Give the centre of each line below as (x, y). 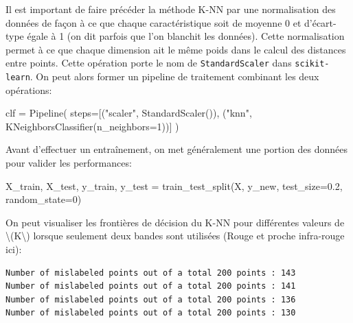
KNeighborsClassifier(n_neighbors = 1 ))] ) (92, 126)
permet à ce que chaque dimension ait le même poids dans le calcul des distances (176, 49)
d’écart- (320, 22)
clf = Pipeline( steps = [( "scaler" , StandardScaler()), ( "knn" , (129, 113)
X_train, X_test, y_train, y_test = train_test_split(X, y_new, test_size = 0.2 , (174, 186)
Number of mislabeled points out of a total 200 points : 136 (151, 299)
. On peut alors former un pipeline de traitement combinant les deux (174, 76)
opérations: (29, 89)
